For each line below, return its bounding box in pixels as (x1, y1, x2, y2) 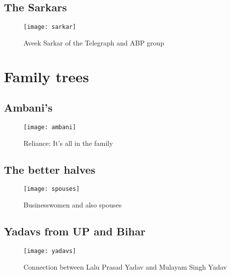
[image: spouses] (23, 185, 80, 193)
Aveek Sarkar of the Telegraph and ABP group (23, 37, 164, 47)
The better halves (4, 161, 95, 177)
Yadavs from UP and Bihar (4, 224, 146, 239)
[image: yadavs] (23, 247, 76, 254)
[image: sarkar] (23, 23, 76, 31)
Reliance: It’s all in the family (23, 137, 113, 148)
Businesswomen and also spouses (23, 200, 122, 210)
